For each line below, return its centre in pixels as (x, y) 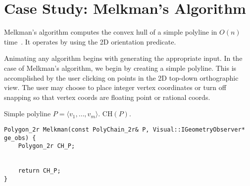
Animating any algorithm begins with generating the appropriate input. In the (123, 58)
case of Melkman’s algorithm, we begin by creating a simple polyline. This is (120, 68)
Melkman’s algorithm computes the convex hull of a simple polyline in (111, 32)
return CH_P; (39, 171)
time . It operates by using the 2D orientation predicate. (90, 41)
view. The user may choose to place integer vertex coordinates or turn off (115, 87)
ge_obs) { (20, 138)
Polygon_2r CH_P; (47, 146)
